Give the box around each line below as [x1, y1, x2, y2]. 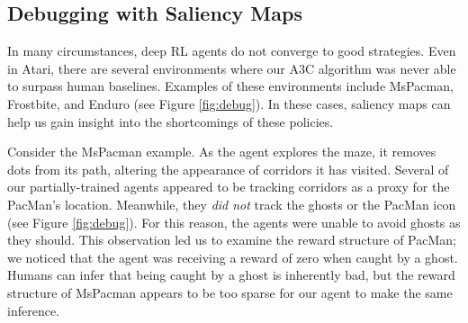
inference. [7, 301, 59, 319]
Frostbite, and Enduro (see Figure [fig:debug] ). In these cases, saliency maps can [7, 94, 451, 112]
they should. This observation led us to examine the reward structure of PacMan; [7, 230, 456, 249]
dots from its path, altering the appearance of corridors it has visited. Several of [7, 159, 449, 178]
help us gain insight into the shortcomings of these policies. [7, 112, 334, 130]
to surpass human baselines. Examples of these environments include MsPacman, [7, 76, 454, 95]
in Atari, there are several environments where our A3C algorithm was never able [7, 58, 456, 77]
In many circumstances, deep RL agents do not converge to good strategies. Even [7, 41, 456, 60]
